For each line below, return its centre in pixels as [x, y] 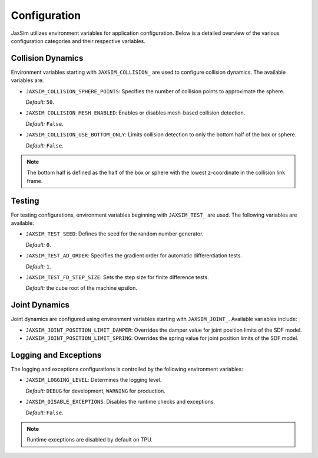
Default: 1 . [38, 266]
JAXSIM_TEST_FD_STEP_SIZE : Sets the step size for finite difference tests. [117, 277]
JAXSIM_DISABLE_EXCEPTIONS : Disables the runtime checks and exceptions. [120, 402]
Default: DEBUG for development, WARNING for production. [96, 391]
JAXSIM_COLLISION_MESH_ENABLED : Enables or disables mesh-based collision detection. [135, 113]
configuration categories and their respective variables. [78, 41]
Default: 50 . [40, 102]
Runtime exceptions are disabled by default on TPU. [90, 440]
